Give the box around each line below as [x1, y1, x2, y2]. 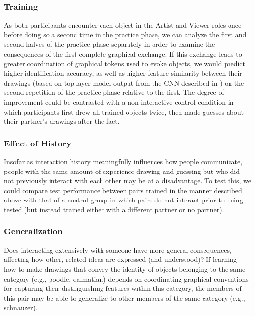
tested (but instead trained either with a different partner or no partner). [4, 204, 224, 214]
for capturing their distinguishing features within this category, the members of [4, 283, 242, 293]
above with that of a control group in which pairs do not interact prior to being [4, 195, 243, 205]
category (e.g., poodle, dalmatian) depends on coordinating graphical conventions [4, 273, 249, 284]
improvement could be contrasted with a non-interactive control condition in [4, 96, 234, 107]
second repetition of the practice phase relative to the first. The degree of [4, 87, 224, 97]
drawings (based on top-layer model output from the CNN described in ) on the [4, 77, 244, 87]
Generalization [4, 225, 63, 237]
